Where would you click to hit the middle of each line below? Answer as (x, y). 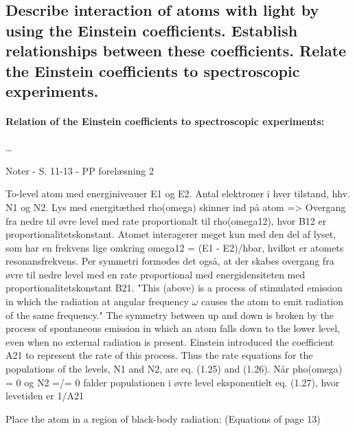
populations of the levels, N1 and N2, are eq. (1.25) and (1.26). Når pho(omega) (174, 369)
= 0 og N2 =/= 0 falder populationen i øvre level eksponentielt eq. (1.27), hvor (173, 382)
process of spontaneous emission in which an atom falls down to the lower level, (173, 328)
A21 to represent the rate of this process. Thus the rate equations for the (159, 355)
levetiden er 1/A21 (45, 396)
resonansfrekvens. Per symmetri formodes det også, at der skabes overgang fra (170, 261)
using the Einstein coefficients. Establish (152, 30)
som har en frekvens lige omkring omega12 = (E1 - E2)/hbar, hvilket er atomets (175, 247)
